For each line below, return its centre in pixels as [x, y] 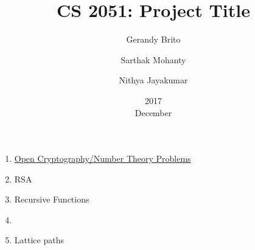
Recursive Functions [52, 199]
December [153, 112]
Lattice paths [39, 240]
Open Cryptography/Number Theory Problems [103, 158]
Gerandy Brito [153, 39]
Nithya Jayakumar [153, 80]
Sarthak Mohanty [153, 59]
